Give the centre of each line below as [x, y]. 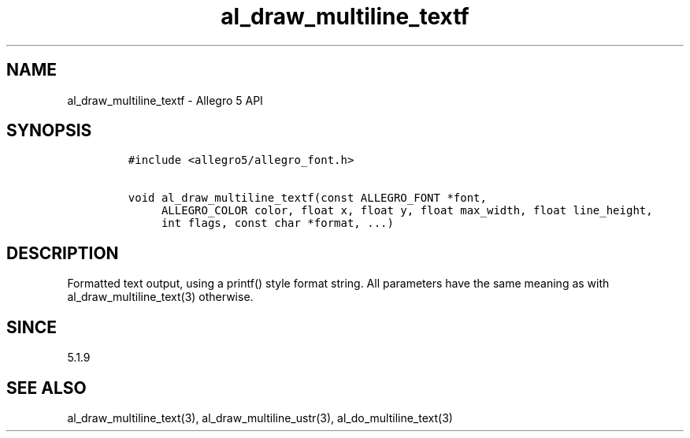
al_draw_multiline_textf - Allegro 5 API [165, 100]
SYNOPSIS [49, 131]
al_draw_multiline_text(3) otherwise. [160, 297]
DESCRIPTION [63, 253]
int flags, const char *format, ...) [277, 223]
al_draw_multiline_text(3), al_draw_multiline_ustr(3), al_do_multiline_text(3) [260, 418]
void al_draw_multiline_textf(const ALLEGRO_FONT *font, [307, 198]
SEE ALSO [46, 388]
